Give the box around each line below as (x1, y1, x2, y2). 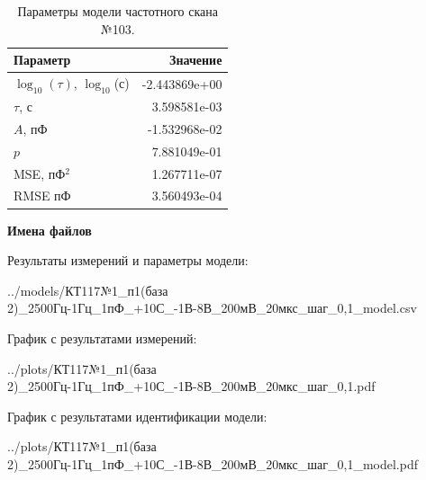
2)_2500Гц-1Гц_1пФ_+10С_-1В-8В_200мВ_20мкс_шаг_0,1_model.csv (7, 298, 417, 317)
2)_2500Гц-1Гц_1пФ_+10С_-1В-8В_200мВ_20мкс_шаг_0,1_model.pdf (7, 454, 418, 473)
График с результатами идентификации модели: (7, 406, 267, 425)
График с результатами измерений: (7, 328, 197, 347)
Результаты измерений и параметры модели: (7, 251, 249, 270)
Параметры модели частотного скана (17, 2, 218, 20)
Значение (169, 50, 222, 69)
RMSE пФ (14, 186, 71, 205)
